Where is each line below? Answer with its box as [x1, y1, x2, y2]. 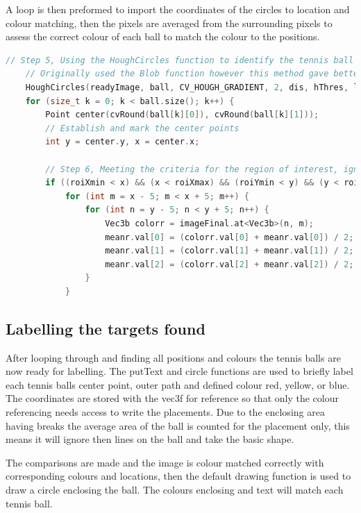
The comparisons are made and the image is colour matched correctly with [6, 455, 324, 469]
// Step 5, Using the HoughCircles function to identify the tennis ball [6, 55, 354, 65]
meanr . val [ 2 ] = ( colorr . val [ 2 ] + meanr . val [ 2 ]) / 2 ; [105, 259, 354, 269]
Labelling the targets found [6, 317, 205, 339]
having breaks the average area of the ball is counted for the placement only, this [6, 418, 350, 432]
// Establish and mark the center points [45, 123, 240, 133]
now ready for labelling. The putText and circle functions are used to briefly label [6, 364, 353, 378]
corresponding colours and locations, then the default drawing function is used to [6, 469, 351, 483]
